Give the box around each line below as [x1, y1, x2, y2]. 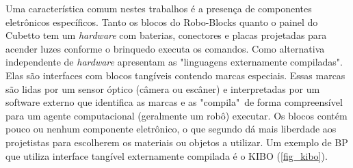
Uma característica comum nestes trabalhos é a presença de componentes [5, 1, 312, 15]
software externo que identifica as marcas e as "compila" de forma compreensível [5, 95, 343, 109]
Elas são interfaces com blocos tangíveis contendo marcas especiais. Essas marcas [5, 68, 345, 82]
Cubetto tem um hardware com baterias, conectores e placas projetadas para [5, 28, 327, 42]
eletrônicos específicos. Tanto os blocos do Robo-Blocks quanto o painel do [5, 14, 318, 29]
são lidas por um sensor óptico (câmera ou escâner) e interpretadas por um [5, 81, 320, 96]
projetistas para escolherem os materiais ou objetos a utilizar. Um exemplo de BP [5, 135, 348, 149]
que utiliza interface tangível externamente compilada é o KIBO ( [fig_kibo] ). [5, 148, 328, 163]
